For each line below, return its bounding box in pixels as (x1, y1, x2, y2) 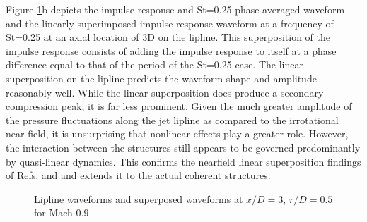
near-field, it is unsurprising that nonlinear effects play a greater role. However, (6, 126, 349, 141)
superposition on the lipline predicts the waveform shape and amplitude (6, 70, 317, 85)
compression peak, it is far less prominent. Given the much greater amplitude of (6, 99, 352, 113)
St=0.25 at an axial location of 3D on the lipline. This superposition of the (6, 30, 331, 44)
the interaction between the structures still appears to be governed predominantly (6, 140, 361, 154)
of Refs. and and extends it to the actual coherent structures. (6, 168, 271, 183)
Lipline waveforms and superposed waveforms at (34, 191, 243, 206)
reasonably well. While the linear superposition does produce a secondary (6, 85, 324, 99)
